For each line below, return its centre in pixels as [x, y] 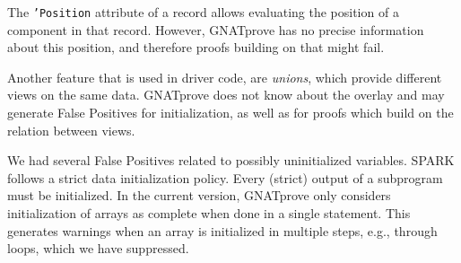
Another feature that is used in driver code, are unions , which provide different [225, 77]
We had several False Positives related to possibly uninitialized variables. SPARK [231, 160]
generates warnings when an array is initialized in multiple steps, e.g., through [222, 230]
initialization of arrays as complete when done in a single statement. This [209, 213]
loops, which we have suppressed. [98, 248]
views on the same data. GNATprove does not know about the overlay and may [226, 95]
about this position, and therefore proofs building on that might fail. [196, 47]
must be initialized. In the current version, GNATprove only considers [199, 195]
